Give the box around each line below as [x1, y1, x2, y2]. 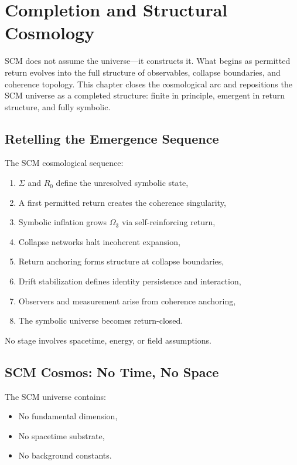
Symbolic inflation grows [18, 216, 107, 228]
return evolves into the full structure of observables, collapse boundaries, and [5, 66, 281, 78]
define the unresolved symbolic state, [56, 177, 189, 189]
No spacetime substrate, [18, 429, 105, 442]
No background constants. [18, 449, 112, 461]
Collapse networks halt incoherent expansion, [18, 235, 180, 247]
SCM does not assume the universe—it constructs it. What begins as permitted [5, 55, 291, 67]
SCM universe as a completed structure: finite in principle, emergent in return [5, 89, 285, 101]
